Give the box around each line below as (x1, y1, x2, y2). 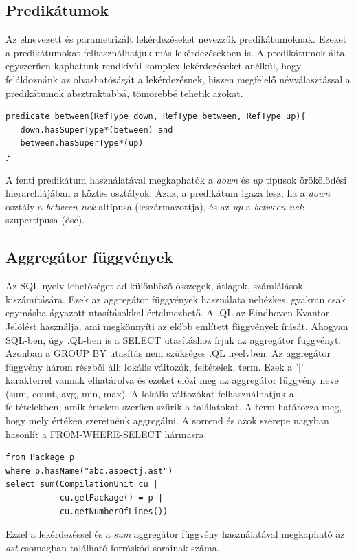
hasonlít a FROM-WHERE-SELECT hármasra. (5, 426, 207, 441)
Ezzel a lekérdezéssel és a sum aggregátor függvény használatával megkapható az (5, 527, 345, 541)
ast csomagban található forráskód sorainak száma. (5, 540, 220, 554)
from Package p (5, 452, 75, 463)
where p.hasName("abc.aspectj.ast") (5, 465, 173, 476)
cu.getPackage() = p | (59, 493, 164, 503)
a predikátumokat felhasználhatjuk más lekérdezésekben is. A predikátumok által (5, 45, 348, 59)
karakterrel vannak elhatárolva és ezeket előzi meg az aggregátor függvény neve (5, 373, 339, 387)
